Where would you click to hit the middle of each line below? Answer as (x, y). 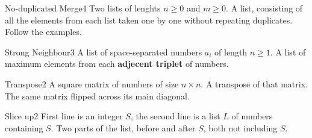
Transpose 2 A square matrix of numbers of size (92, 83)
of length (231, 52)
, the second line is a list (175, 116)
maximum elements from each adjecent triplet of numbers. (117, 64)
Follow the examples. (43, 32)
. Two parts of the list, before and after (123, 127)
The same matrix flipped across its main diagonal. (97, 96)
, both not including (240, 127)
